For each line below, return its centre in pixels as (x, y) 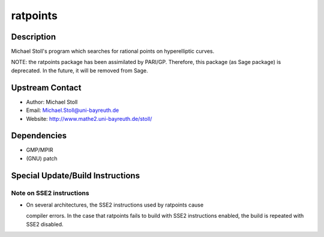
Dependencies (39, 136)
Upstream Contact (46, 88)
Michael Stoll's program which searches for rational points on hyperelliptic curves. (113, 51)
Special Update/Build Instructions (76, 176)
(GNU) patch (42, 158)
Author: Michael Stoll (52, 102)
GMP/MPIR (40, 150)
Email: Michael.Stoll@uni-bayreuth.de (73, 110)
